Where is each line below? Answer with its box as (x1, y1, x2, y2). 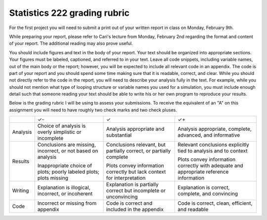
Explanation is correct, (178, 184, 230, 191)
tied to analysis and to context (178, 147, 248, 154)
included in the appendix (106, 206, 164, 213)
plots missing (37, 175, 69, 182)
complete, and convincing (178, 190, 238, 197)
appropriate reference (178, 168, 229, 175)
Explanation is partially (106, 181, 159, 188)
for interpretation (106, 175, 146, 182)
